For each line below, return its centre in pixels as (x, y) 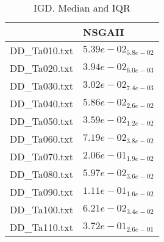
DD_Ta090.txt (42, 192)
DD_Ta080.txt (42, 174)
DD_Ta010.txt (42, 50)
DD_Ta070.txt (42, 156)
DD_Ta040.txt (42, 103)
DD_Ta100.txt (42, 209)
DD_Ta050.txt (42, 121)
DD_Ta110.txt (42, 227)
